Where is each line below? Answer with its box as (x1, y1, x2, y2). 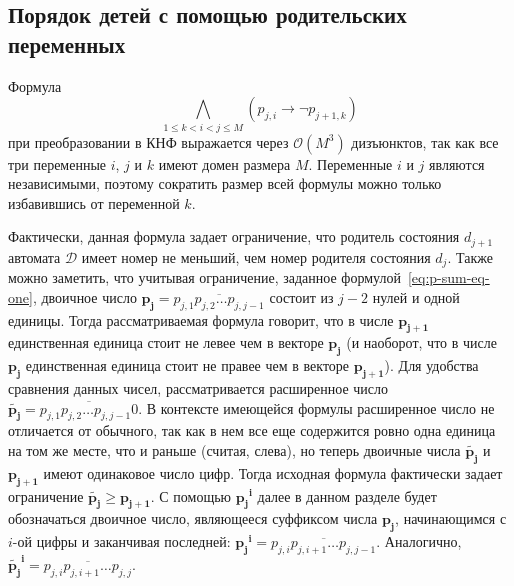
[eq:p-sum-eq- (407, 267, 490, 288)
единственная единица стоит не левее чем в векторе (8, 332, 324, 353)
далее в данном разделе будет (257, 485, 437, 506)
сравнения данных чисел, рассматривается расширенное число (8, 377, 389, 398)
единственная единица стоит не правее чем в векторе (25, 355, 350, 376)
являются (429, 153, 485, 174)
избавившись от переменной (8, 192, 180, 213)
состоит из (269, 286, 334, 307)
